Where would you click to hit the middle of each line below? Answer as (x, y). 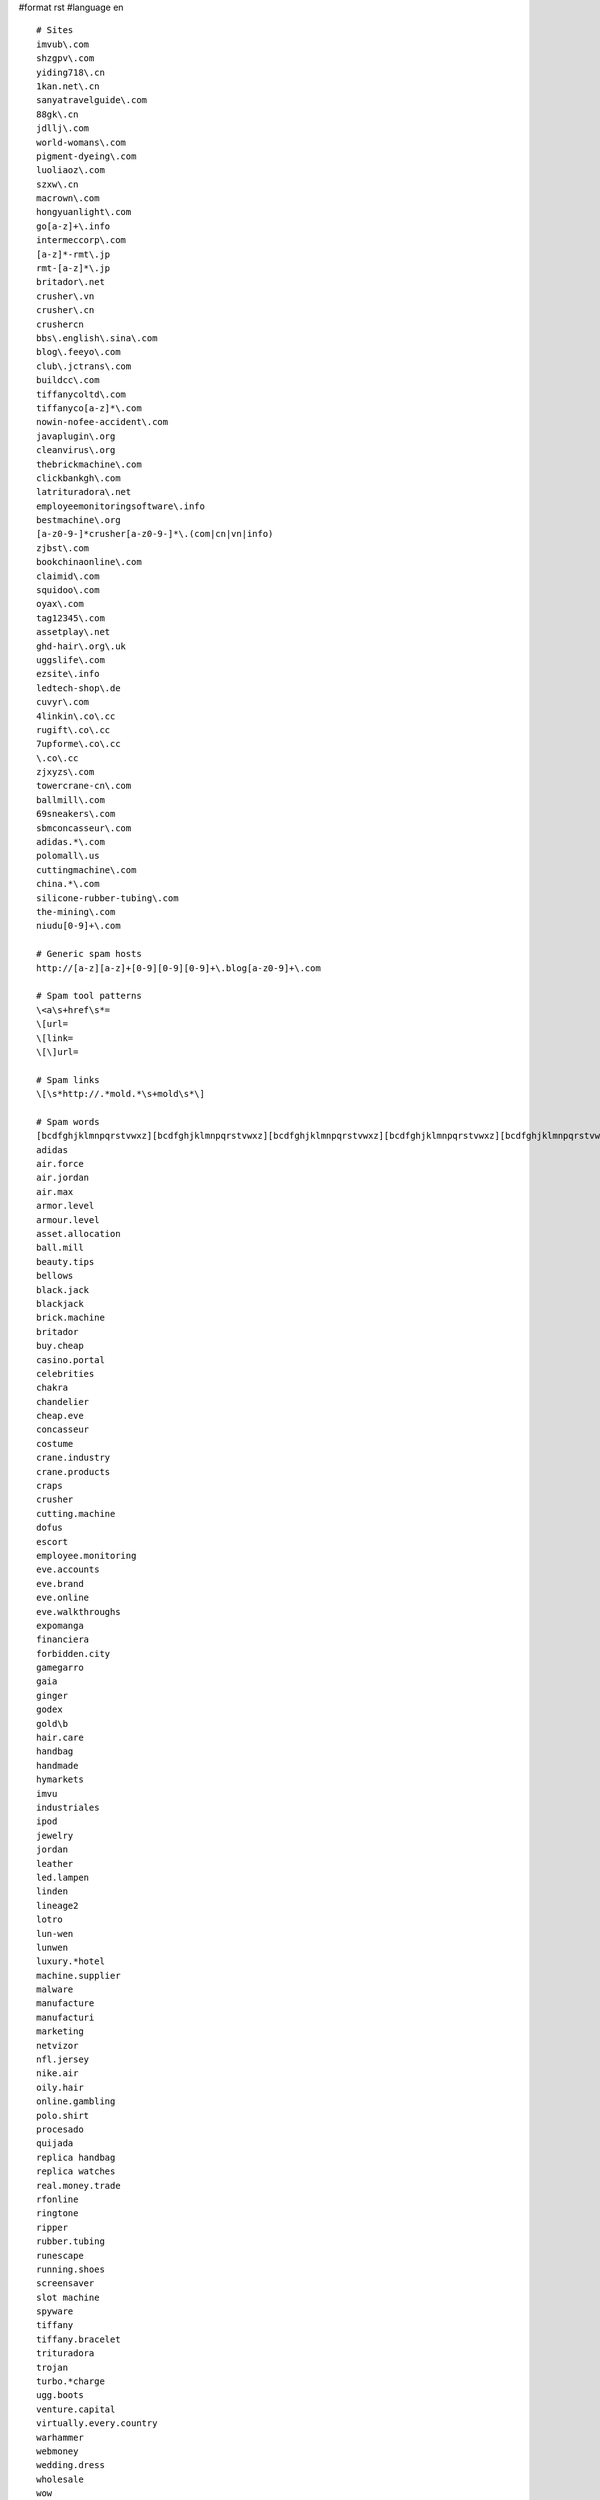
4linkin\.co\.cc (76, 716)
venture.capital (76, 2409)
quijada (55, 2143)
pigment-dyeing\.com (86, 156)
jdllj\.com (63, 128)
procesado (60, 2129)
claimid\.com (68, 576)
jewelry (55, 1835)
